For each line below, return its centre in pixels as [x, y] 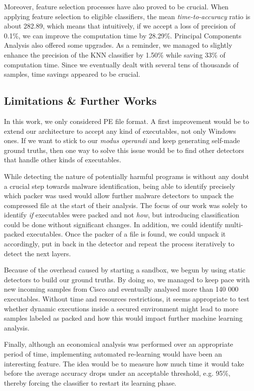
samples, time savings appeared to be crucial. [72, 74]
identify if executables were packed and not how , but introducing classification [122, 215]
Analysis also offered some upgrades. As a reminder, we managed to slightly [118, 45]
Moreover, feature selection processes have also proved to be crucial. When [116, 6]
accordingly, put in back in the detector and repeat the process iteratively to [119, 244]
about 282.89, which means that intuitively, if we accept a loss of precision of [120, 26]
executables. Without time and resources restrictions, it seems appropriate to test [127, 299]
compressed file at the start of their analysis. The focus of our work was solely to [126, 205]
